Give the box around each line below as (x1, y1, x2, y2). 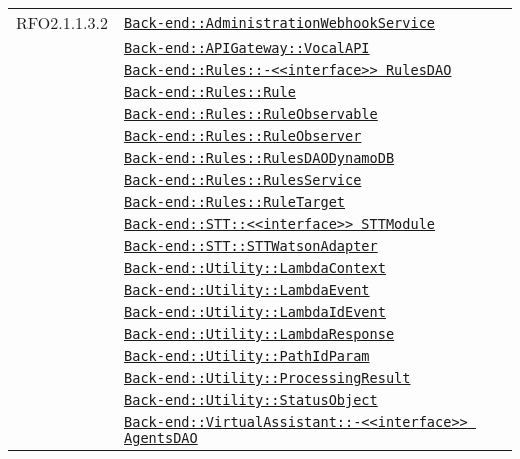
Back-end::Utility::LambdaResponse (124, 326, 395, 342)
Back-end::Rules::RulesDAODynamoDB (124, 150, 395, 166)
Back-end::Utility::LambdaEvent (124, 282, 370, 298)
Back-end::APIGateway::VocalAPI (124, 40, 370, 56)
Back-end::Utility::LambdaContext (124, 260, 386, 276)
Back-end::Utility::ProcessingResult (124, 370, 411, 386)
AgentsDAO (124, 430, 198, 446)
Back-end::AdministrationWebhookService (124, 14, 436, 31)
